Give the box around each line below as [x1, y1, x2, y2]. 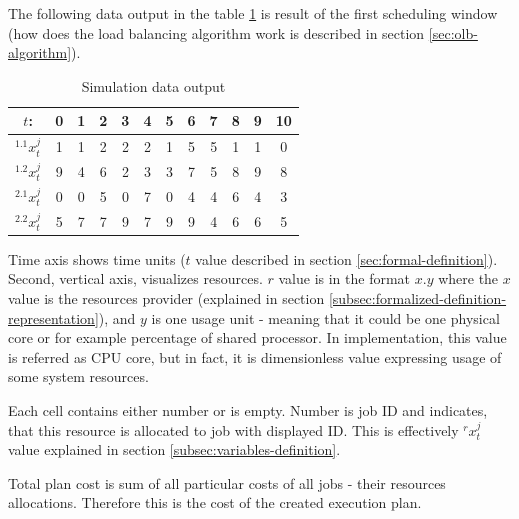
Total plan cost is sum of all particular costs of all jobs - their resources [8, 472, 446, 493]
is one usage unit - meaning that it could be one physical [151, 307, 500, 328]
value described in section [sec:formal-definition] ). [195, 248, 498, 269]
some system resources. [8, 366, 149, 387]
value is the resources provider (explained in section [8, 288, 325, 309]
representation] [8, 307, 99, 328]
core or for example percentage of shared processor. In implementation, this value [8, 327, 507, 348]
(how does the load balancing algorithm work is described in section [8, 22, 425, 43]
